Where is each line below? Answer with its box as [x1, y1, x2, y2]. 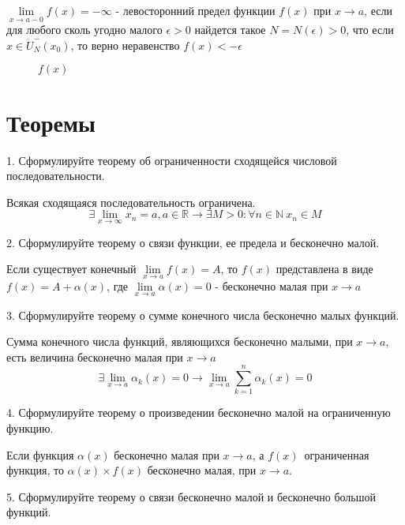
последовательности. [6, 167, 105, 184]
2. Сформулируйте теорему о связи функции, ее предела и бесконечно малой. [6, 234, 380, 250]
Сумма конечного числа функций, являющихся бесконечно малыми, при [6, 333, 353, 350]
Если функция [6, 446, 74, 463]
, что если [346, 21, 394, 38]
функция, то [6, 462, 64, 478]
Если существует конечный [6, 261, 137, 277]
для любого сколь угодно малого [6, 21, 163, 38]
